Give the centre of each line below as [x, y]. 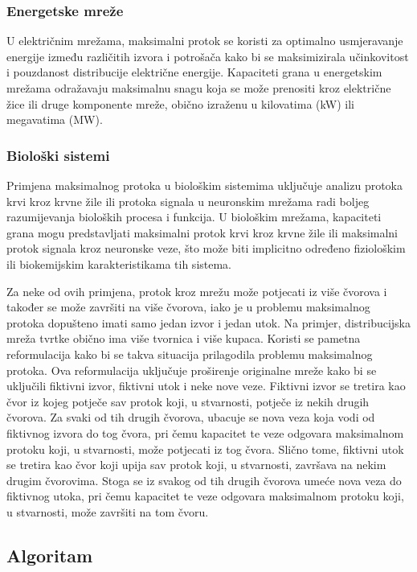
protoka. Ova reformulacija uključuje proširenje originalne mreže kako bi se [192, 370]
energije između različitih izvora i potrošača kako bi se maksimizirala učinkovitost [208, 56]
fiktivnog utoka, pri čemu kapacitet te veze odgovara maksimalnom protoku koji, [205, 496]
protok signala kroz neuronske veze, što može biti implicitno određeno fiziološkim [206, 248]
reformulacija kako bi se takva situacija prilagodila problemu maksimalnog [190, 354]
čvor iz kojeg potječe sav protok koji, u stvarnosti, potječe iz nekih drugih [188, 401]
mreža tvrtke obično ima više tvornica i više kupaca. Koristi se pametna [184, 338]
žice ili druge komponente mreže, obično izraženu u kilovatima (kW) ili [180, 103]
